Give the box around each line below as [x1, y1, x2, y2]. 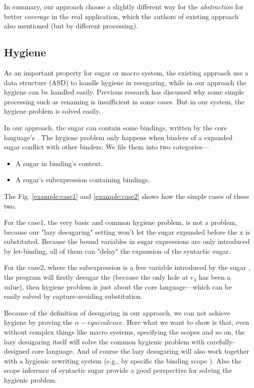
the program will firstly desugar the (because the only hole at [4, 272, 188, 282]
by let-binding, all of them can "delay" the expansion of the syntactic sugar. [4, 245, 231, 256]
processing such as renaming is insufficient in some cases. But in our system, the [4, 96, 245, 106]
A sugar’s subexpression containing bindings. [15, 174, 150, 185]
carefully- [207, 336, 235, 346]
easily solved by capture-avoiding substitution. [4, 291, 143, 301]
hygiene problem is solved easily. [4, 106, 101, 116]
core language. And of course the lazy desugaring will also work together [31, 346, 249, 356]
